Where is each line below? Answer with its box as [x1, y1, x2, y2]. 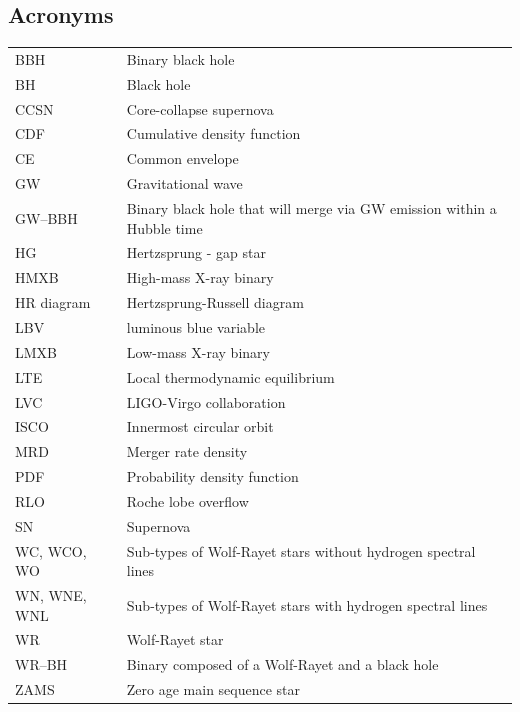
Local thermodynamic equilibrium [126, 366, 335, 387]
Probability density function [126, 466, 299, 487]
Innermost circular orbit [126, 416, 274, 437]
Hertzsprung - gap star [126, 242, 266, 263]
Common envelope [126, 148, 239, 169]
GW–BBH [15, 207, 78, 228]
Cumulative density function [126, 123, 301, 144]
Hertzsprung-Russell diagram [126, 292, 304, 313]
